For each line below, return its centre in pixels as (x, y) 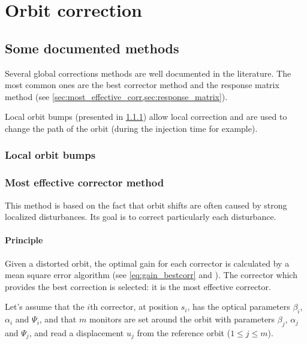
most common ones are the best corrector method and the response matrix (142, 85)
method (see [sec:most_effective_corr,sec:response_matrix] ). (116, 96)
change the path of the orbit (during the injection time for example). (131, 128)
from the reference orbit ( (184, 332)
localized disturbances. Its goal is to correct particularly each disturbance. (141, 217)
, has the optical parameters (239, 307)
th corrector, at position (134, 307)
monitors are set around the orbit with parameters (182, 319)
